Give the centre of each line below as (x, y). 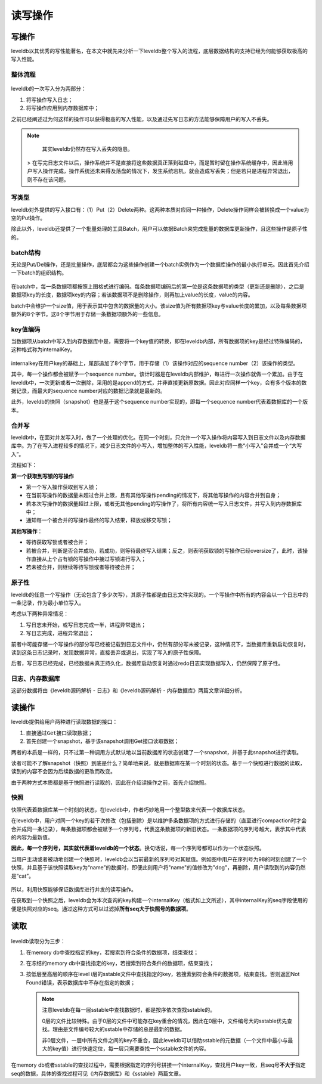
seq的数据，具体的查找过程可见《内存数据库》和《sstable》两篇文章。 (97, 1073)
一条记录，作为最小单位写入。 (48, 603)
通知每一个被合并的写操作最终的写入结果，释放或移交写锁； (99, 520)
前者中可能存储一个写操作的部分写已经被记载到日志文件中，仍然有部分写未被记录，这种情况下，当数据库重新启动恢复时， (160, 644)
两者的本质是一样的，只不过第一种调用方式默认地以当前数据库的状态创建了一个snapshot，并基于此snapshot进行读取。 (157, 752)
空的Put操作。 (28, 218)
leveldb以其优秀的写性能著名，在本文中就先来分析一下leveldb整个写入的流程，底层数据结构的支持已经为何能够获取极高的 (160, 51)
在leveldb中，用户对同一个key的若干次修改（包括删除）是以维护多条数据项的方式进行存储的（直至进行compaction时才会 (159, 820)
